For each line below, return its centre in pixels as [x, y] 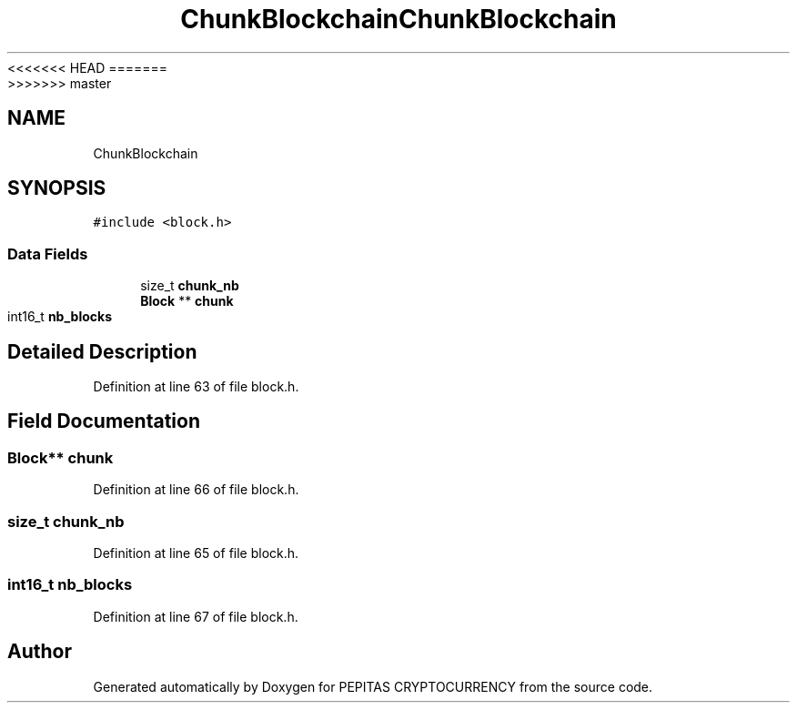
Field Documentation [104, 421]
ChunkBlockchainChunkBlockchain [398, 19]
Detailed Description [102, 351]
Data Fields [48, 254]
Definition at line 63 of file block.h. [196, 387]
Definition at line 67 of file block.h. [196, 616]
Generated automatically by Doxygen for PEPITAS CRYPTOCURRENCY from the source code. [373, 686]
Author [40, 652]
